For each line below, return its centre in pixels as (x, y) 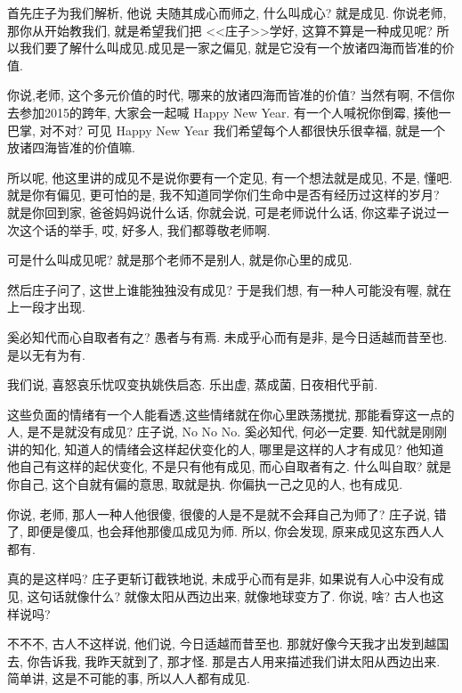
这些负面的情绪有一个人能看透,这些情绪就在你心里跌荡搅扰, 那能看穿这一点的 (231, 414)
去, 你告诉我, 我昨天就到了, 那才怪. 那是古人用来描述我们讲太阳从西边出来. (224, 660)
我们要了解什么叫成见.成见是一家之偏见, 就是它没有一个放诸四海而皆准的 (231, 48)
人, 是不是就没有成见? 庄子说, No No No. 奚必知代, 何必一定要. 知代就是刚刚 (227, 432)
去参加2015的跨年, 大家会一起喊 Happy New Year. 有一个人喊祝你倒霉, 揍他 (223, 112)
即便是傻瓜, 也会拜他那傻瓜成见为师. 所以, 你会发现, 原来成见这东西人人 (235, 531)
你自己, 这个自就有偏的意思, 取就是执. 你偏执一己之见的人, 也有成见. (205, 484)
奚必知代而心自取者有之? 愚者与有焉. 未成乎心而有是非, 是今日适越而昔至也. (227, 336)
